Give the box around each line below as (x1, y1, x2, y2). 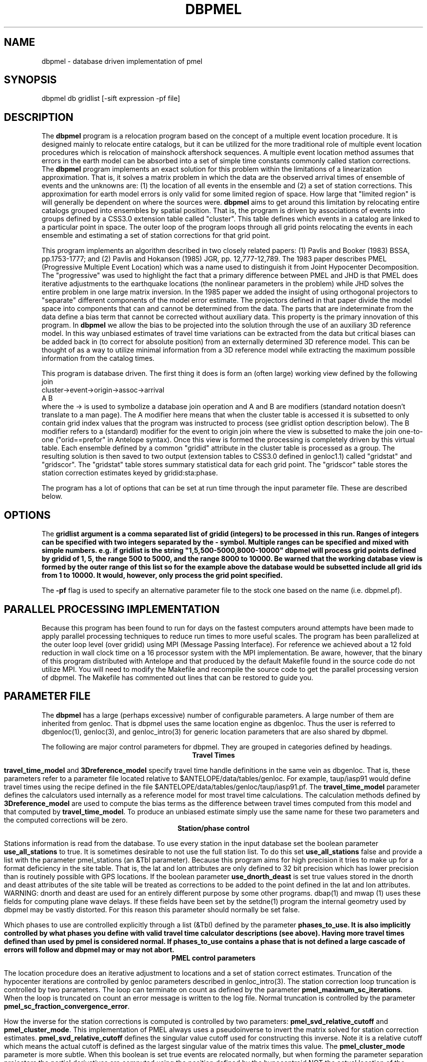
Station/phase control (177, 824, 250, 832)
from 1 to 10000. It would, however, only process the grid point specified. (41, 571, 283, 580)
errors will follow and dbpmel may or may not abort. (4, 945, 175, 954)
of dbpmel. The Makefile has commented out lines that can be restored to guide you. (41, 673, 313, 682)
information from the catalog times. (41, 354, 155, 363)
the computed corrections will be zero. (4, 815, 128, 824)
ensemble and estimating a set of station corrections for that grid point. (41, 231, 271, 240)
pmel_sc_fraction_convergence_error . (4, 1002, 130, 1010)
